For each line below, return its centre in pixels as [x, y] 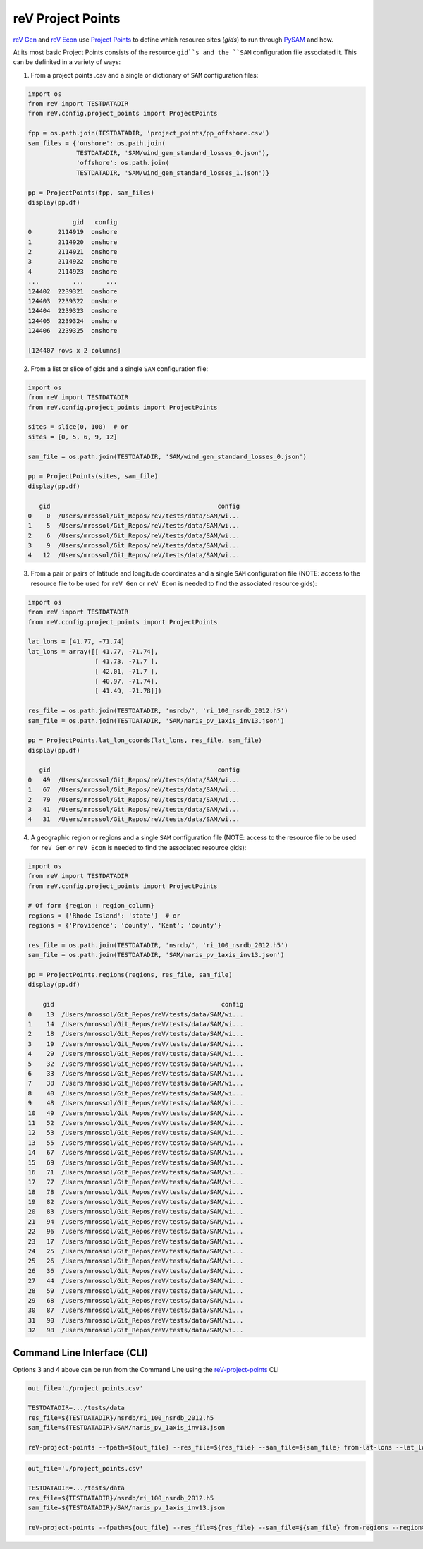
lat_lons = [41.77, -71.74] [76, 642]
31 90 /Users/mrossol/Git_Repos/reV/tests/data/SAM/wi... [136, 1320]
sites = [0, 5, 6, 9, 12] [73, 437]
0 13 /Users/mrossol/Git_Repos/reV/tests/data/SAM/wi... [136, 1014]
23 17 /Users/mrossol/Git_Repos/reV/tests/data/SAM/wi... [136, 1241]
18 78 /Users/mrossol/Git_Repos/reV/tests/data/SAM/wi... [136, 1192]
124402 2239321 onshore [73, 291]
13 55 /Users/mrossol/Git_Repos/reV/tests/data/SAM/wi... [136, 1142]
